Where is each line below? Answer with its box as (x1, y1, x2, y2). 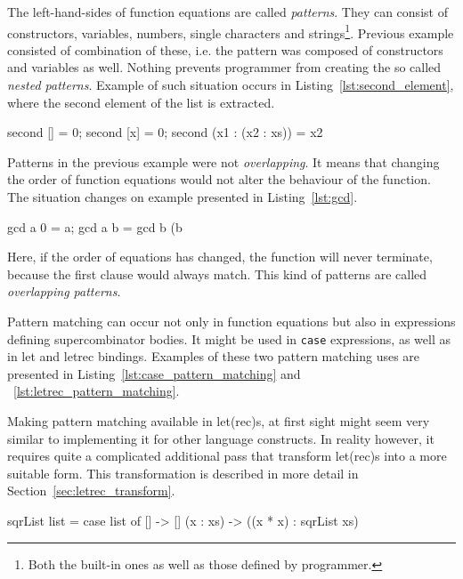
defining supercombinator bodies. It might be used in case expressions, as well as (7, 329, 451, 348)
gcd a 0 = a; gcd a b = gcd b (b (7, 217, 183, 236)
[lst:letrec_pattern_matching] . (13, 382, 180, 400)
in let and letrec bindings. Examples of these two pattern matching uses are (7, 347, 420, 366)
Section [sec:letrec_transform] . (7, 481, 175, 500)
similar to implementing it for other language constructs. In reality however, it (7, 429, 435, 447)
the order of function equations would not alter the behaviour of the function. (7, 170, 431, 189)
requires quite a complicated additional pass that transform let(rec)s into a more (7, 446, 447, 465)
